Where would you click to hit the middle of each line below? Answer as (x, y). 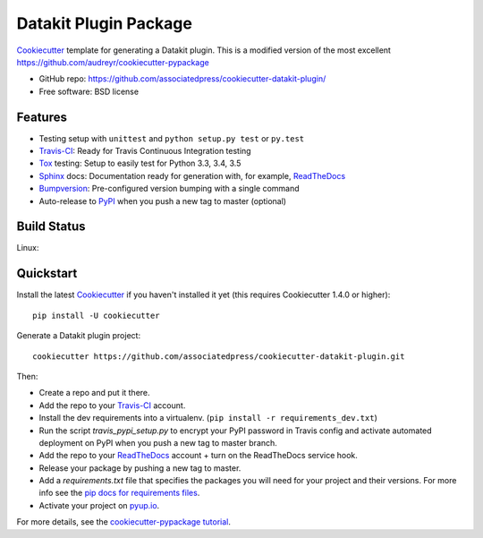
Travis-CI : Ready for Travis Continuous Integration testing (145, 151)
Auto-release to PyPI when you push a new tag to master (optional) (162, 201)
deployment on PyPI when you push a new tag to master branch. (158, 442)
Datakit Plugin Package (104, 23)
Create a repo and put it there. (95, 393)
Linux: (28, 248)
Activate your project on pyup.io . (99, 505)
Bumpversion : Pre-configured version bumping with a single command (169, 189)
